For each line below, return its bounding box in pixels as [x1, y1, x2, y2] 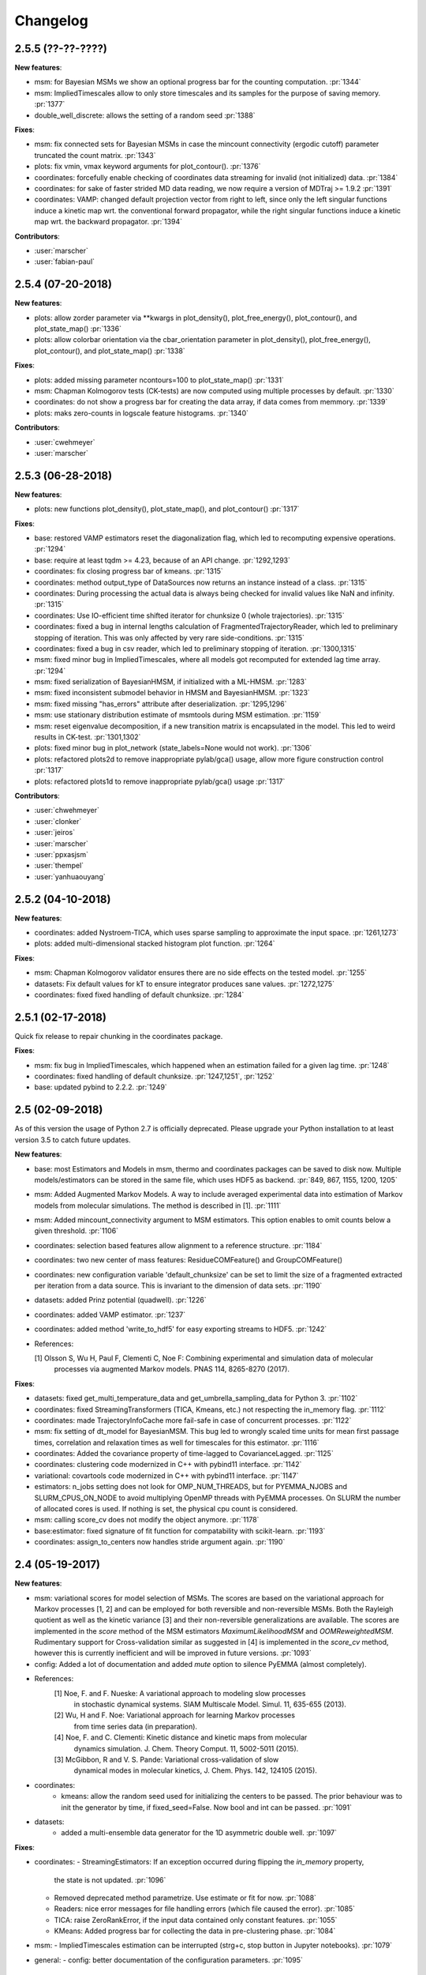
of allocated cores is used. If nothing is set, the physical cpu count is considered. [34, 1504, 298, 1514]
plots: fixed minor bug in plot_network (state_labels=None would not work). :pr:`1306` [34, 743, 312, 753]
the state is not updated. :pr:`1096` [54, 1875, 166, 1884]
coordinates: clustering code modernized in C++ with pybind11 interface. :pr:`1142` [34, 1460, 302, 1469]
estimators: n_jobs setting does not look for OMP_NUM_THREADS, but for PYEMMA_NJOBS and [34, 1482, 347, 1492]
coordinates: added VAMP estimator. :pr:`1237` [34, 1310, 186, 1319]
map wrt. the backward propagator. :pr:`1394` [34, 217, 183, 227]
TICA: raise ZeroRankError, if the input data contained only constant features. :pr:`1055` [54, 1915, 338, 1924]
